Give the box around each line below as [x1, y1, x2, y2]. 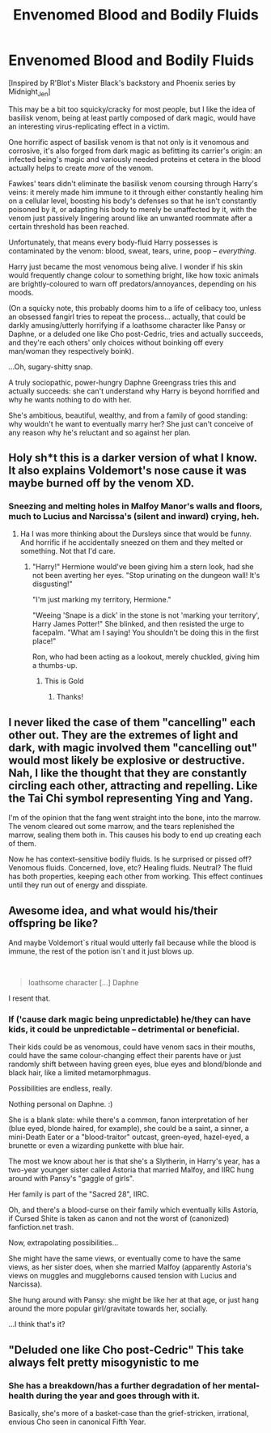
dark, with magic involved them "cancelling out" [8, 741, 258, 755]
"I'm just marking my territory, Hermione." [32, 595, 171, 605]
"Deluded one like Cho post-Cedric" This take [8, 1342, 244, 1357]
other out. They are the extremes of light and [8, 728, 239, 742]
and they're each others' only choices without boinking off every [8, 338, 224, 347]
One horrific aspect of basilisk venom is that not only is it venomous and [8, 137, 249, 147]
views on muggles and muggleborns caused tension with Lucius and [8, 1271, 237, 1281]
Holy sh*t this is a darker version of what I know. [8, 451, 257, 465]
